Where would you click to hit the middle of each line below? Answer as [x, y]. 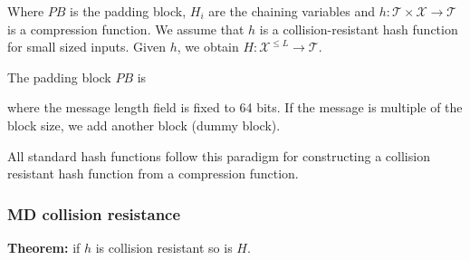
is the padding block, [128, 11]
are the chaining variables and [292, 11]
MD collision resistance [94, 213]
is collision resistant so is [164, 247]
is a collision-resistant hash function [359, 29]
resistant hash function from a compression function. [153, 173]
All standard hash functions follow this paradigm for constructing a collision [219, 155]
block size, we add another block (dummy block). [144, 125]
